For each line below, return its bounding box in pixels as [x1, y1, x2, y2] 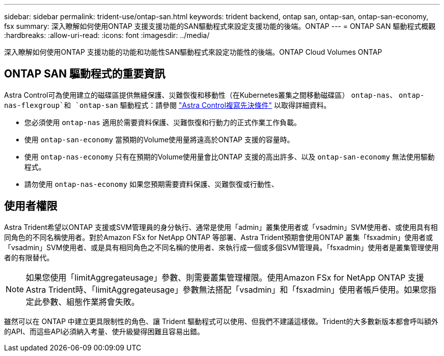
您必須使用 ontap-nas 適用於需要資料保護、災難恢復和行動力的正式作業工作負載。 [24, 117, 301, 127]
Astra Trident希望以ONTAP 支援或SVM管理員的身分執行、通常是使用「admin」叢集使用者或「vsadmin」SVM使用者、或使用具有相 [4, 222, 438, 231]
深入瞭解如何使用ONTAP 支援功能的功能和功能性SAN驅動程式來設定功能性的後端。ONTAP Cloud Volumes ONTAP [4, 48, 382, 56]
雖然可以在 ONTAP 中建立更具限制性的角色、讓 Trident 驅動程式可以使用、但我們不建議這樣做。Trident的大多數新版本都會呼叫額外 [4, 317, 438, 326]
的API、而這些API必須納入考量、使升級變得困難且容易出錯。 [4, 327, 204, 336]
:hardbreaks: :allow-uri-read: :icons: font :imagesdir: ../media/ [4, 31, 210, 39]
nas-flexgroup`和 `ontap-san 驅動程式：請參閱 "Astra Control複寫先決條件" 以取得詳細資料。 [4, 100, 331, 109]
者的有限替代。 [4, 253, 54, 262]
